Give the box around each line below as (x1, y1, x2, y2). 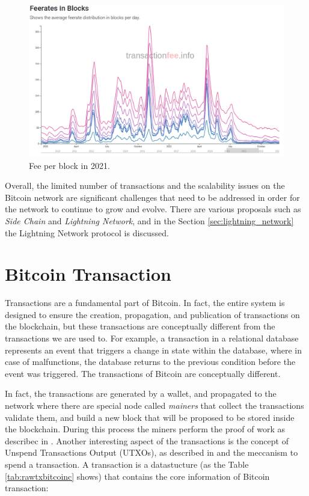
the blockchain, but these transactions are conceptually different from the (5, 320, 275, 332)
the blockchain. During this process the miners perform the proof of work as (5, 423, 285, 435)
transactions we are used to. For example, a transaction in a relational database (5, 332, 299, 344)
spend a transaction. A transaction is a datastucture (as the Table (5, 458, 249, 470)
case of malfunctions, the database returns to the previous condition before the (5, 355, 296, 368)
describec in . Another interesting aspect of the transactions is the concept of (5, 434, 289, 447)
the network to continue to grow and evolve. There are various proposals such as (5, 203, 301, 215)
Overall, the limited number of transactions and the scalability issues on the (5, 179, 285, 192)
